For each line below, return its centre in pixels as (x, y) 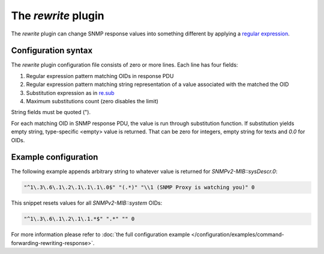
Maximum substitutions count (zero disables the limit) (92, 101)
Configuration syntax (52, 51)
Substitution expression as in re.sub (70, 92)
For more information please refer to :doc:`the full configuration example (100, 235)
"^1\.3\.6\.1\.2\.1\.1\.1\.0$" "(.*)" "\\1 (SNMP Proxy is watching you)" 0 (139, 187)
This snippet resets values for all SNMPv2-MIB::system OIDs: (87, 203)
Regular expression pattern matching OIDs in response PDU (100, 76)
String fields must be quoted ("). (51, 112)
